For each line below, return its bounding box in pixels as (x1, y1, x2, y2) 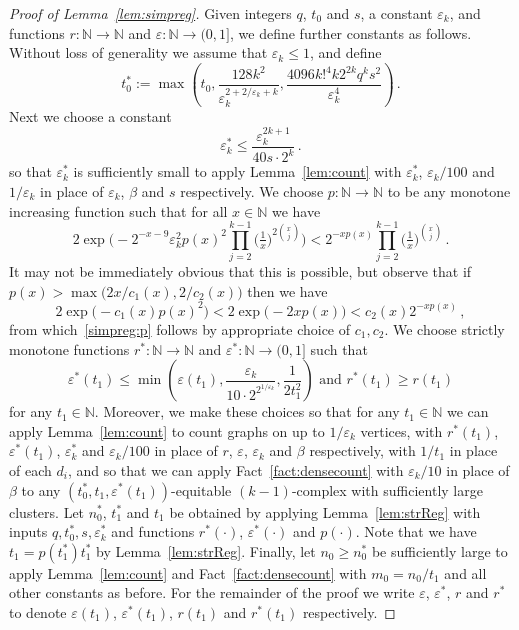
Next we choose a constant (9, 106, 172, 127)
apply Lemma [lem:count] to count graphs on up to (9, 420, 325, 441)
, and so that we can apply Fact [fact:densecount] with (67, 459, 404, 480)
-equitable (171, 479, 232, 500)
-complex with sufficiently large (291, 479, 483, 500)
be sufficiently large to (371, 540, 508, 561)
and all (444, 562, 487, 583)
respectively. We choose (180, 180, 324, 201)
